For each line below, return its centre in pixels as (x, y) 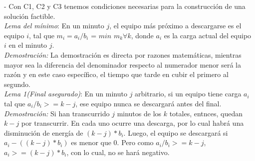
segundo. (17, 84)
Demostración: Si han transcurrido (57, 113)
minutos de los (139, 113)
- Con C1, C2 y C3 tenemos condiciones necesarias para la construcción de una (125, 6)
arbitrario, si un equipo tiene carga (188, 94)
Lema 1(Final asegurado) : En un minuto (66, 94)
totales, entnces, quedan (206, 113)
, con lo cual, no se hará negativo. (118, 152)
